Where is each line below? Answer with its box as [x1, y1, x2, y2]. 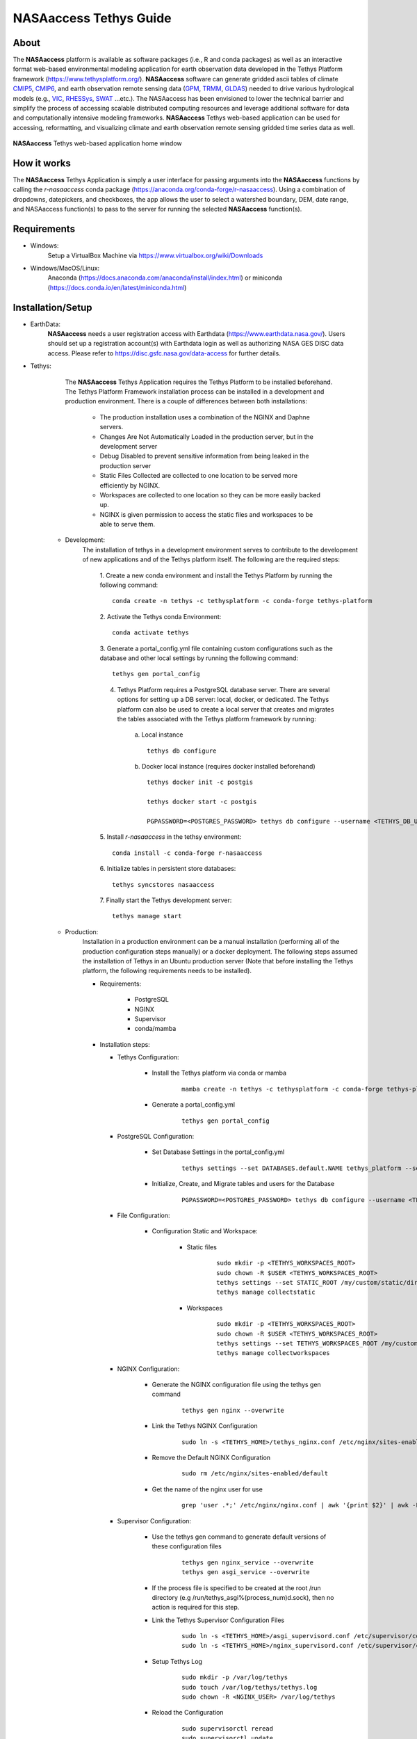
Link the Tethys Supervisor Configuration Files [152, 1616, 285, 1624]
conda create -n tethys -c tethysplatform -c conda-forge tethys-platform [112, 597, 373, 605]
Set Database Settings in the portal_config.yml [152, 1148, 285, 1156]
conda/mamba [134, 1025, 177, 1033]
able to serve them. [99, 520, 156, 529]
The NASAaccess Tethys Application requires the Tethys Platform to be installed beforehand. [65, 378, 333, 386]
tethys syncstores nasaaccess [112, 881, 215, 888]
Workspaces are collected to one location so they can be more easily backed [99, 490, 321, 499]
